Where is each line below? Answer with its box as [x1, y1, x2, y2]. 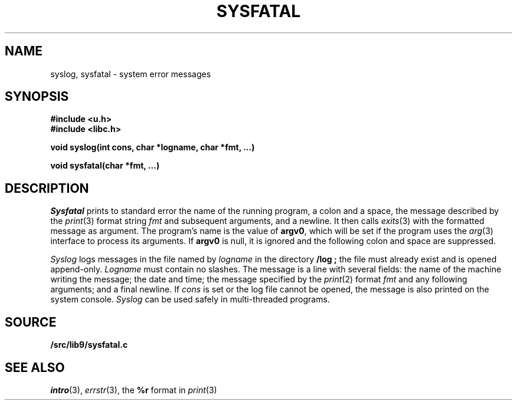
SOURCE [5, 314, 57, 330]
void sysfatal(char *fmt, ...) [50, 160, 160, 171]
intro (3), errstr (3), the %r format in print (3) [50, 384, 217, 395]
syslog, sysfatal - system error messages [50, 68, 211, 79]
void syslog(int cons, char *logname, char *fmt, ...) [50, 142, 255, 153]
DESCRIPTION [5, 180, 89, 196]
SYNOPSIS [5, 89, 69, 104]
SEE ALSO [5, 360, 65, 375]
